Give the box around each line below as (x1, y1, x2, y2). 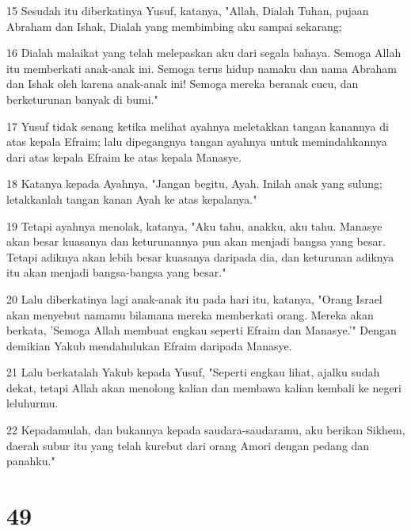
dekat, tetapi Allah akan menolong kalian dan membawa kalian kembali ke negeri (6, 379, 401, 395)
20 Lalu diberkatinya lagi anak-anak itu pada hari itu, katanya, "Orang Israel (6, 290, 382, 307)
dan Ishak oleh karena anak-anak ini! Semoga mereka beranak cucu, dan (6, 75, 359, 92)
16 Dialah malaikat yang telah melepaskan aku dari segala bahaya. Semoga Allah (6, 44, 401, 61)
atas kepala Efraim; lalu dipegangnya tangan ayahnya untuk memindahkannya (6, 133, 387, 150)
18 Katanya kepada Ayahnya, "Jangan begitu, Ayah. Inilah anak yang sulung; (6, 175, 382, 192)
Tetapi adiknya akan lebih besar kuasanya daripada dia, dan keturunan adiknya (6, 248, 394, 265)
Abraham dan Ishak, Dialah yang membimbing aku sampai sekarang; (6, 17, 342, 34)
